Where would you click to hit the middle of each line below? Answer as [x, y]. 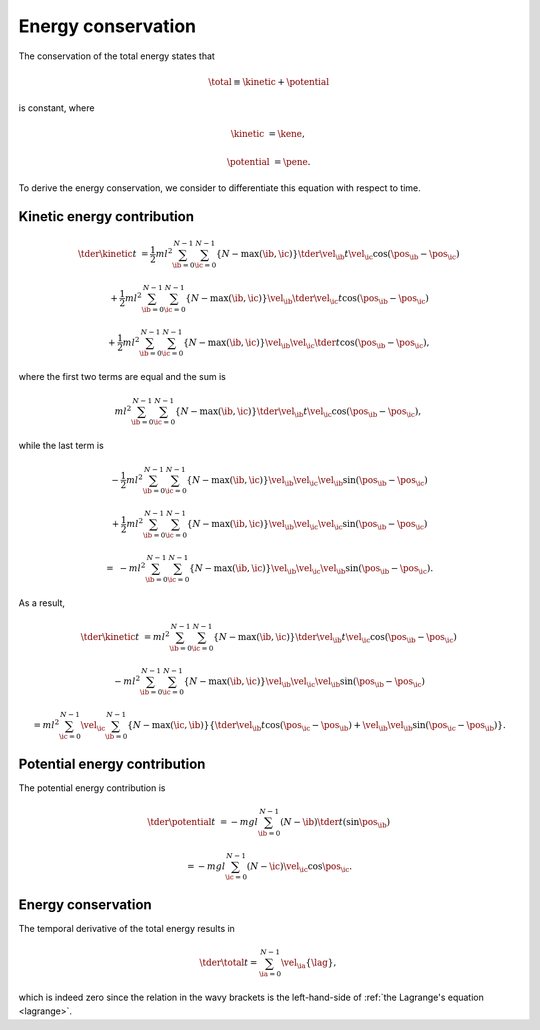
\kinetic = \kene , [267, 134]
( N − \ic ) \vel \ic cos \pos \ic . [299, 867]
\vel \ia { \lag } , [308, 964]
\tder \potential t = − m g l [202, 821]
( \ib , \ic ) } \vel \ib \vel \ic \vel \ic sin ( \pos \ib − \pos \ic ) [328, 525]
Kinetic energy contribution [106, 216]
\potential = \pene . [268, 161]
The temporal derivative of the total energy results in [126, 929]
